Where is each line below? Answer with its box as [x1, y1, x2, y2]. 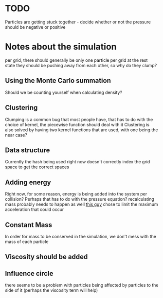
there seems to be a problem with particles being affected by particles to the [5, 282, 159, 288]
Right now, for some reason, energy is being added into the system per [5, 191, 147, 197]
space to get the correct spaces [5, 164, 70, 170]
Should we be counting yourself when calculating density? [5, 89, 123, 95]
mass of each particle [5, 239, 49, 245]
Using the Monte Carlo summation [5, 76, 111, 85]
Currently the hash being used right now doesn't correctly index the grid [5, 159, 150, 165]
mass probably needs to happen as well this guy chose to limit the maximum [5, 201, 158, 207]
